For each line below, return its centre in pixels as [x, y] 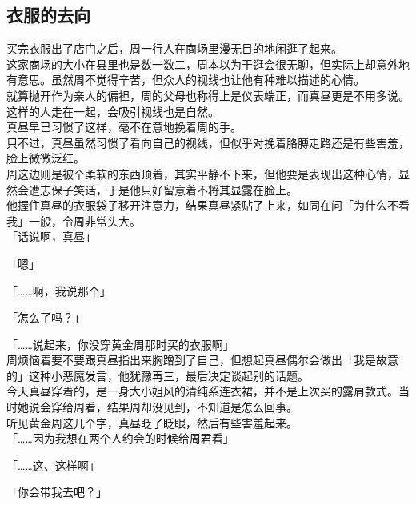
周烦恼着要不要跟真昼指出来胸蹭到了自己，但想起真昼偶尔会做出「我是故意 [202, 360]
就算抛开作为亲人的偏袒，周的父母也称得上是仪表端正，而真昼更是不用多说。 [208, 95]
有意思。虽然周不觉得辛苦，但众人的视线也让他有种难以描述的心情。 [186, 80]
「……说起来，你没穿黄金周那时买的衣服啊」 [120, 344]
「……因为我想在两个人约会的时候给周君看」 [120, 438]
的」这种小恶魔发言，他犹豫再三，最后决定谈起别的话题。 [158, 375]
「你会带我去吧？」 [57, 492]
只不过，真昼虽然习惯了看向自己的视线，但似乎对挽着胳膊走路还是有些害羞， [208, 142]
